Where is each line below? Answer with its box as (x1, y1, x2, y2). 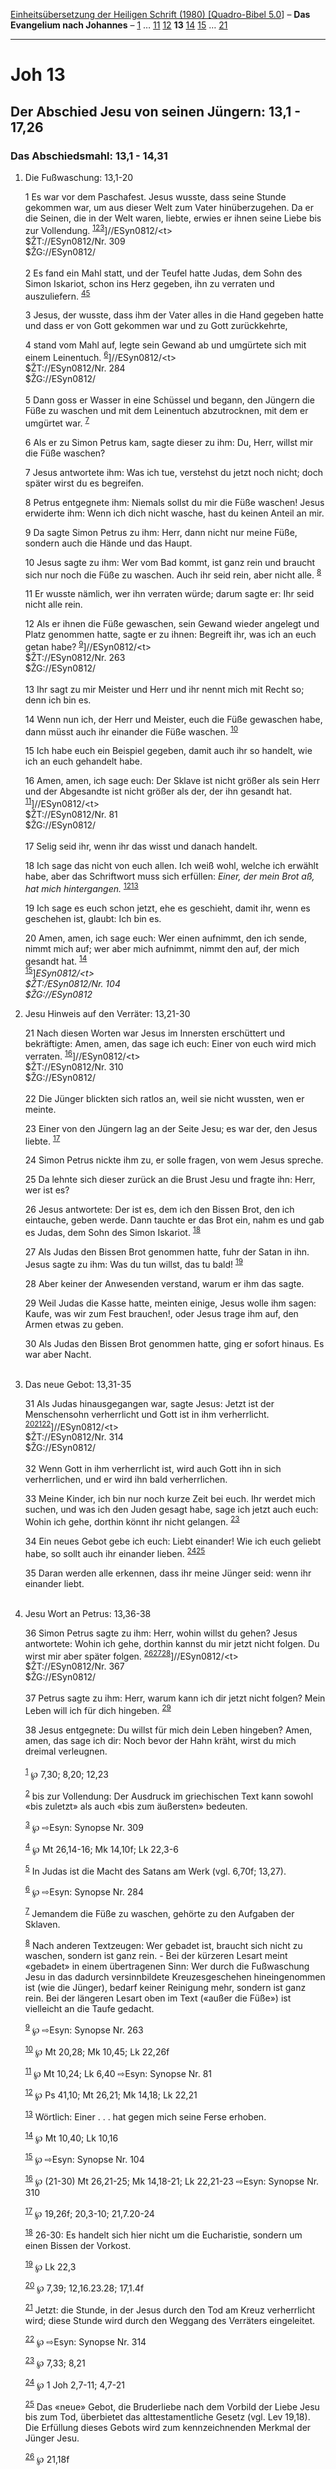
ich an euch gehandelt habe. (24, 755, 143, 768)
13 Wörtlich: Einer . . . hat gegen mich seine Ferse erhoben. (24, 2109, 267, 2123)
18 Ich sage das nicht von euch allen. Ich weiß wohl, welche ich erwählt (24, 860, 319, 872)
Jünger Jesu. (24, 2432, 80, 2444)
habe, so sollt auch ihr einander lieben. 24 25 (24, 1546, 206, 1559)
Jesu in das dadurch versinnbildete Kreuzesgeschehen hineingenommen (24, 1971, 326, 1983)
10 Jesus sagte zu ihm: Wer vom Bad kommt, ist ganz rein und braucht (24, 556, 316, 568)
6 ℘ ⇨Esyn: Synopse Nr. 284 (24, 1884, 144, 1898)
